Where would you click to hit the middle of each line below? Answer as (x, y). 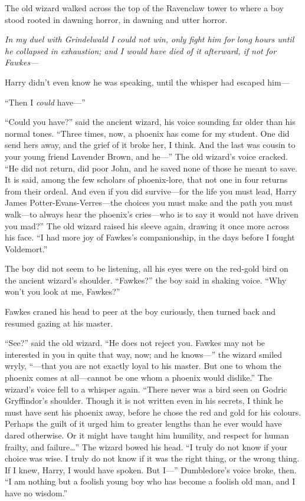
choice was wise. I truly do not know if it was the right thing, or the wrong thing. (152, 458)
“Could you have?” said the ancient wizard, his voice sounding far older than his (150, 122)
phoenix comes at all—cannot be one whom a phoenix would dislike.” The (138, 378)
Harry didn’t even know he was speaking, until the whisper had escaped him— (147, 82)
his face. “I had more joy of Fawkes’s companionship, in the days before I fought (150, 237)
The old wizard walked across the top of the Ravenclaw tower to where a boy (144, 8)
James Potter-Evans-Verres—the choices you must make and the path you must (149, 202)
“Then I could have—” (45, 102)
